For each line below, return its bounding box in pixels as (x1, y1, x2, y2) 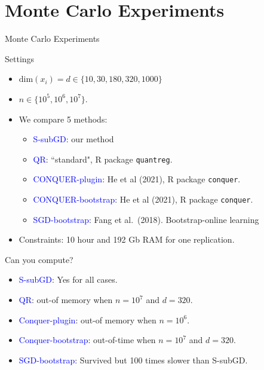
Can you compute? (5, 253, 73, 265)
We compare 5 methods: (19, 112, 108, 125)
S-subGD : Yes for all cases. (19, 273, 118, 286)
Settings (5, 52, 35, 65)
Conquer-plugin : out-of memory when (19, 313, 156, 326)
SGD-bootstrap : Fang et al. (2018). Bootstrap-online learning (33, 213, 259, 225)
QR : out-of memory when (19, 293, 113, 306)
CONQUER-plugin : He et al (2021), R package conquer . (33, 173, 241, 185)
